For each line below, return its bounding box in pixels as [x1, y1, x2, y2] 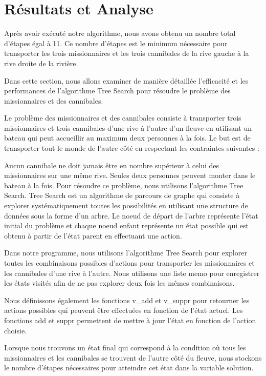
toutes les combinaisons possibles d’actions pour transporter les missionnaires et [4, 258, 255, 268]
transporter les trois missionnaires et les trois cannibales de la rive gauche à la [4, 48, 249, 58]
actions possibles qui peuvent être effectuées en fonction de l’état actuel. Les [4, 305, 243, 315]
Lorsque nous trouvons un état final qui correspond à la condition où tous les [4, 342, 246, 353]
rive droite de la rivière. [4, 57, 78, 68]
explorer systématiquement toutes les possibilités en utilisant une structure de [4, 200, 248, 211]
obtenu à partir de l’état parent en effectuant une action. [4, 230, 182, 241]
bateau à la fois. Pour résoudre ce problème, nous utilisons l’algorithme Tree [4, 180, 243, 190]
